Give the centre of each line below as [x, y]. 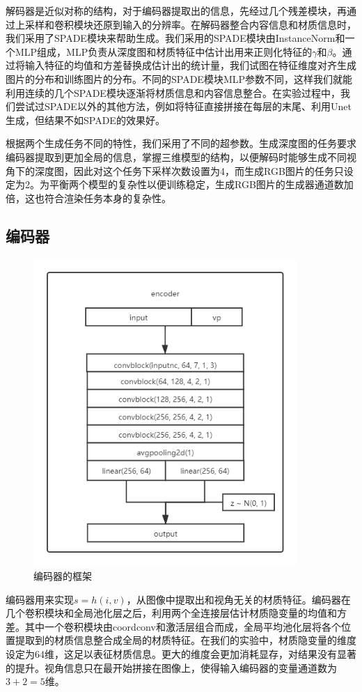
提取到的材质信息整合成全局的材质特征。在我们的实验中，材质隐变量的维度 [186, 640]
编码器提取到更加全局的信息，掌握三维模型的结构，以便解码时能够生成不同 [176, 156]
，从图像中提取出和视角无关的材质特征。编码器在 [238, 599]
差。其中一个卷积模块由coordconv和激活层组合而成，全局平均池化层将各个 [173, 626]
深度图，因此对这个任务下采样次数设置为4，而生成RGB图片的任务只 [189, 170]
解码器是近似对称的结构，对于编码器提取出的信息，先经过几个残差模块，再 [176, 10]
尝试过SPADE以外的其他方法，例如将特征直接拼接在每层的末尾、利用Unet [183, 106]
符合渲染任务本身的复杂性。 [108, 198]
